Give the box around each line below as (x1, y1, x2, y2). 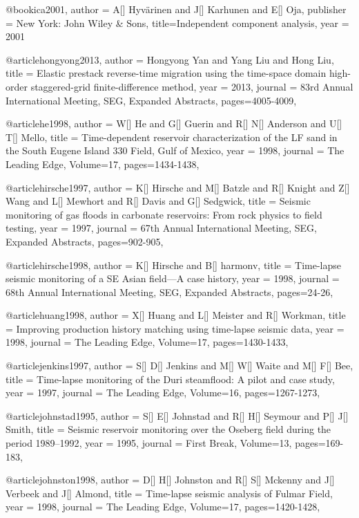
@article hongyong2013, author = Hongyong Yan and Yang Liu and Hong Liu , (6, 52, 334, 66)
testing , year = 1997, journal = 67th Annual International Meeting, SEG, (6, 221, 317, 235)
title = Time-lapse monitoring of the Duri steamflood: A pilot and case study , (6, 371, 335, 386)
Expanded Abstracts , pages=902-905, (6, 234, 164, 248)
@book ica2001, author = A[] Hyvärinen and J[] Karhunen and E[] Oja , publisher (6, 2, 347, 16)
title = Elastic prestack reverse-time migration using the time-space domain (6, 66, 327, 80)
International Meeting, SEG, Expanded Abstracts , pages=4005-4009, (6, 93, 297, 107)
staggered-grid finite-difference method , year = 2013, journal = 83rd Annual (30, 79, 353, 93)
